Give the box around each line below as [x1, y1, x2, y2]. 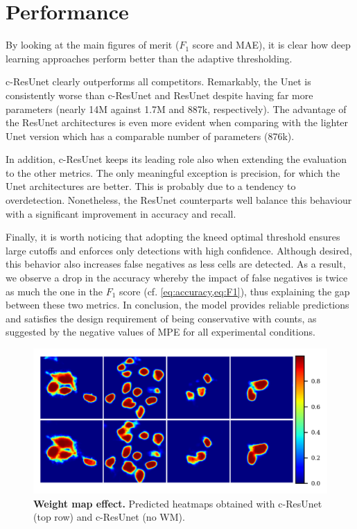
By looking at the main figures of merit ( [6, 37, 180, 52]
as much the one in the [6, 284, 103, 298]
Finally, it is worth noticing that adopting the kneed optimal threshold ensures [6, 229, 340, 244]
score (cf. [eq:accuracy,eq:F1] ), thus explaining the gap [119, 284, 350, 298]
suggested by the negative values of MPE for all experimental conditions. [6, 324, 315, 339]
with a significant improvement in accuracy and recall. [6, 206, 236, 220]
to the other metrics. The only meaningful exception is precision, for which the [6, 165, 340, 180]
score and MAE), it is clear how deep [192, 37, 351, 52]
